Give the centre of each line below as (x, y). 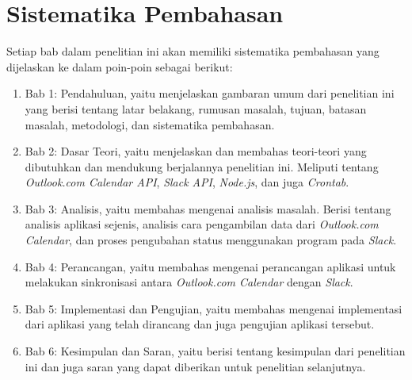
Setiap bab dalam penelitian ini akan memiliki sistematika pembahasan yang (193, 51)
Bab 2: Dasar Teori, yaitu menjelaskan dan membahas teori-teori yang (196, 151)
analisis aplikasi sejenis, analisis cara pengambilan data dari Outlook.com (202, 224)
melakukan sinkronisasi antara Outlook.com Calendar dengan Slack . (189, 282)
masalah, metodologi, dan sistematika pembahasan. (150, 124)
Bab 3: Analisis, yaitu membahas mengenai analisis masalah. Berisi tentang (208, 208)
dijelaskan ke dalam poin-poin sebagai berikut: (120, 66)
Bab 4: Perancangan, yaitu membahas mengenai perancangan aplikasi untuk (210, 266)
